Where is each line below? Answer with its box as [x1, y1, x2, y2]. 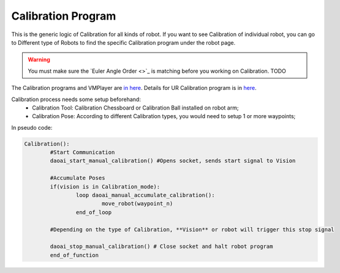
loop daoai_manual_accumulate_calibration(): [75, 192, 215, 198]
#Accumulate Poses [50, 174, 105, 182]
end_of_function [50, 252, 99, 258]
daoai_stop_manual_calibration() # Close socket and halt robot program [50, 243, 273, 250]
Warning [28, 56, 50, 64]
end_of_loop [75, 209, 112, 215]
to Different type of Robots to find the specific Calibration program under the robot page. [11, 39, 236, 46]
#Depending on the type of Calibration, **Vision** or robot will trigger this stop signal [50, 226, 334, 233]
